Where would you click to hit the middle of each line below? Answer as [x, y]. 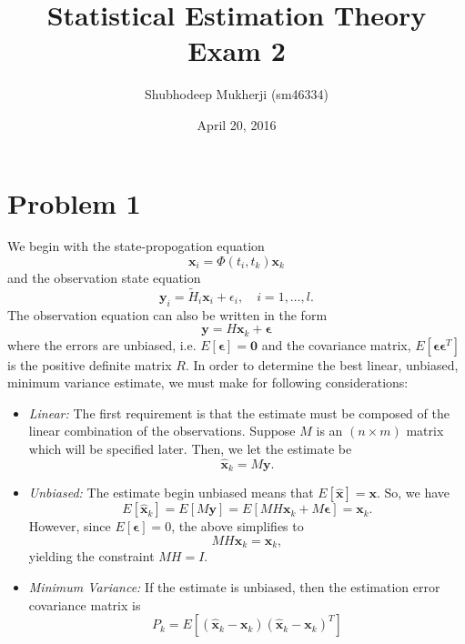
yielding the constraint [91, 556]
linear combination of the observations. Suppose [162, 431]
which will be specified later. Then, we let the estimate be [190, 449]
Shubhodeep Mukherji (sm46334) [237, 94]
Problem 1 [74, 202]
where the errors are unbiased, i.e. [102, 344]
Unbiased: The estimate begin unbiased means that [171, 493]
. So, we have [413, 493]
